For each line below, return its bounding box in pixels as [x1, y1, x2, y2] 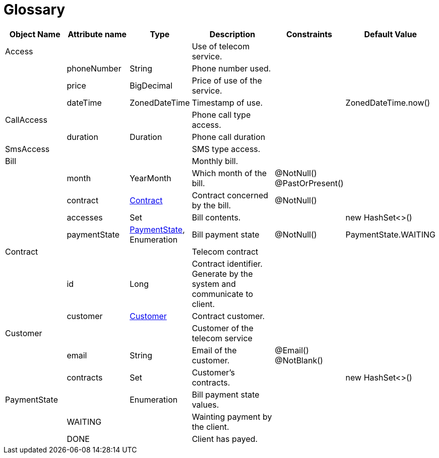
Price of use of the [192, 75, 262, 86]
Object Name [9, 29, 60, 39]
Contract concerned [192, 190, 269, 200]
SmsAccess [5, 143, 50, 154]
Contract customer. [192, 311, 265, 321]
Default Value [364, 29, 417, 39]
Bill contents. [192, 212, 241, 222]
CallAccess [5, 114, 47, 125]
